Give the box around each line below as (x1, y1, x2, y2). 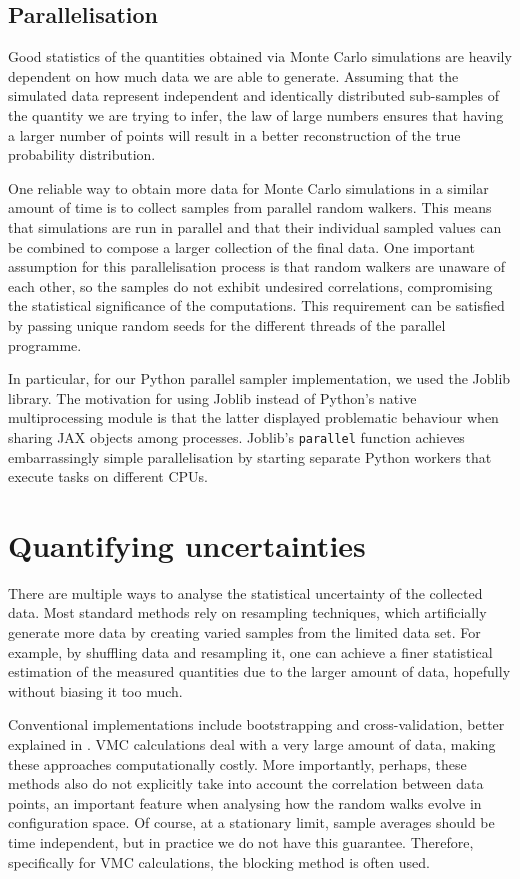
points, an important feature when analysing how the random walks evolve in (8, 792, 482, 813)
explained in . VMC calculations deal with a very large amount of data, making (8, 734, 496, 755)
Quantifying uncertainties (8, 524, 366, 565)
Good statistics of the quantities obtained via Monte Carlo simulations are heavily (8, 46, 512, 67)
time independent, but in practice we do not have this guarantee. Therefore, (8, 831, 474, 852)
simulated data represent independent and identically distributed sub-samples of (8, 85, 500, 106)
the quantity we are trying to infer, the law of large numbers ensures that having (8, 104, 504, 125)
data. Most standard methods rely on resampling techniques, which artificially (8, 602, 487, 623)
